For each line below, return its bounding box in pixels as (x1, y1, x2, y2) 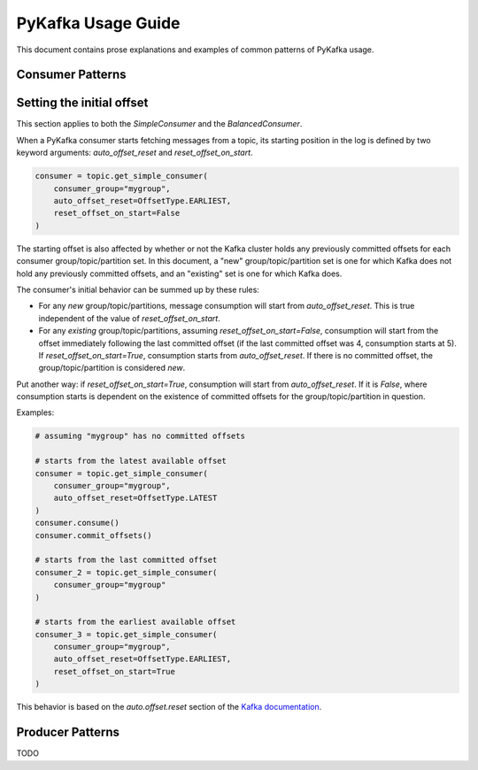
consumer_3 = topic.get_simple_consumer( (35, 629, 218, 639)
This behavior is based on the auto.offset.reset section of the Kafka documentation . (16, 702, 322, 712)
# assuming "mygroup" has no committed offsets (35, 431, 245, 442)
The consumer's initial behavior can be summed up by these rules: (16, 284, 260, 295)
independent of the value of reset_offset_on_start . (38, 312, 220, 323)
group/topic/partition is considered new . (38, 363, 186, 373)
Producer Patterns (16, 725, 119, 740)
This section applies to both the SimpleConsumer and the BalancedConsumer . (16, 119, 303, 129)
